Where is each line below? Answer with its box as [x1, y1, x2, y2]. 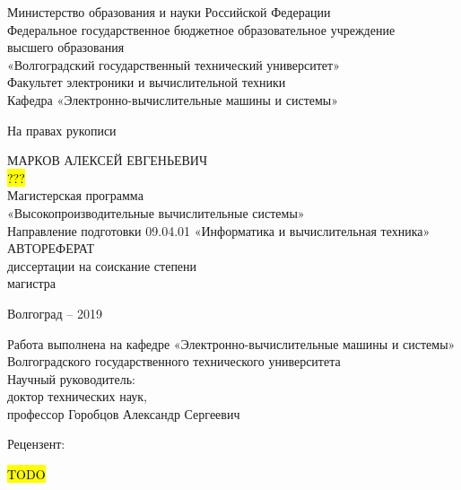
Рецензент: [7, 434, 65, 453]
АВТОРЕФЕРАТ [7, 239, 95, 258]
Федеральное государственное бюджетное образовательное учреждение [7, 20, 396, 39]
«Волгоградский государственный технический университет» [7, 55, 340, 74]
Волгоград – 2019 [7, 303, 102, 322]
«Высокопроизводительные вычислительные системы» [7, 203, 305, 222]
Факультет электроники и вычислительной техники [7, 73, 286, 92]
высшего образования [7, 38, 125, 57]
